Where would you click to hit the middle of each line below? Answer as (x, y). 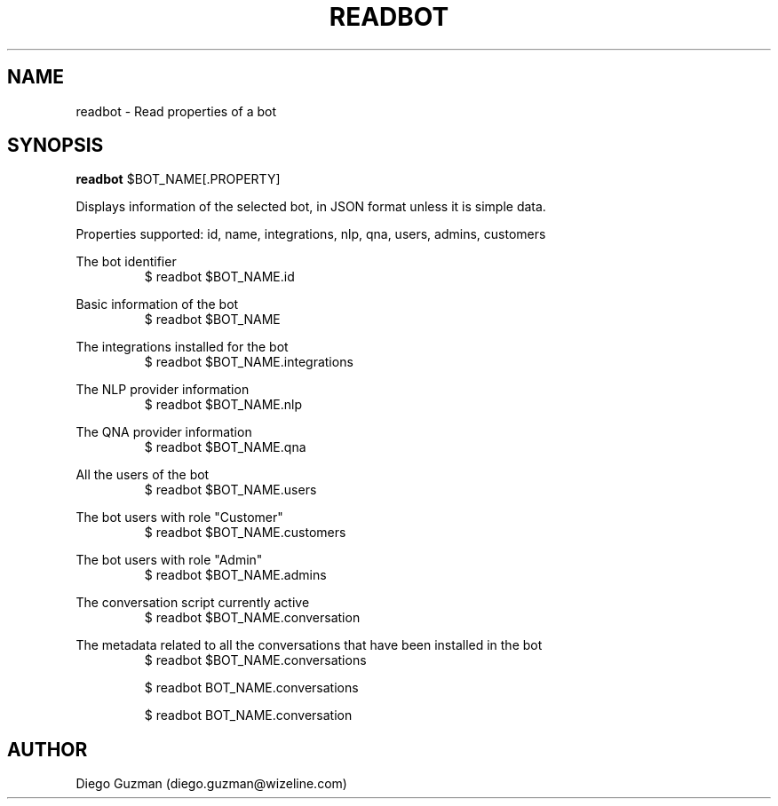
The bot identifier (126, 262)
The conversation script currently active (193, 603)
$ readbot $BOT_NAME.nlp (223, 405)
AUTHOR (48, 749)
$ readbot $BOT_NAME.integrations (249, 362)
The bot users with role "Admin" (169, 560)
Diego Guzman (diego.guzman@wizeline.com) (211, 784)
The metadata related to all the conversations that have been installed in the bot (309, 645)
